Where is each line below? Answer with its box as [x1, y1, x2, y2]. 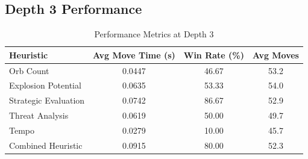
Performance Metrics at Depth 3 [94, 28, 214, 40]
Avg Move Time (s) [93, 48, 175, 61]
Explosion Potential [9, 79, 81, 92]
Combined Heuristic [9, 139, 83, 151]
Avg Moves [253, 48, 299, 61]
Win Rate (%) [183, 48, 245, 61]
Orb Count [9, 64, 49, 76]
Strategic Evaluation [9, 94, 85, 107]
